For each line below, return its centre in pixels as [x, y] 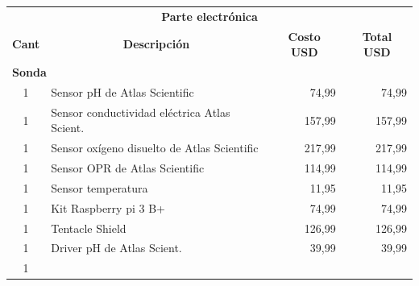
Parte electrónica [209, 16]
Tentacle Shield [89, 228]
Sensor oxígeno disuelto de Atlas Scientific [155, 148]
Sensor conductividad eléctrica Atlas [141, 112]
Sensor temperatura [100, 187]
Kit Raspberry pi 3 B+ [108, 207]
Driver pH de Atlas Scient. [116, 248]
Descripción [156, 44]
